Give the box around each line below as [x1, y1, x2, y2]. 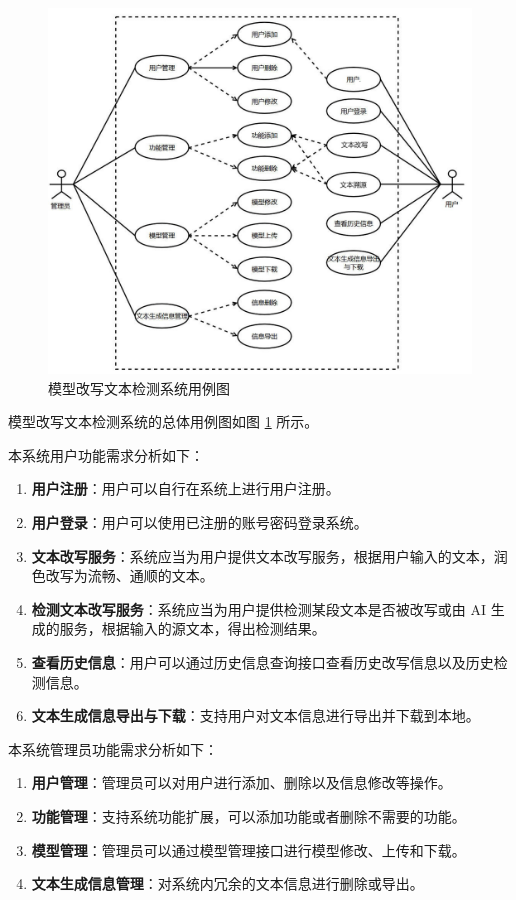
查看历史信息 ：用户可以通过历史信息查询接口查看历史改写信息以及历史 [31, 651, 494, 672]
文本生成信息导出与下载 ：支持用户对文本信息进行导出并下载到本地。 [31, 705, 480, 726]
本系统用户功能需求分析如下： [8, 444, 204, 465]
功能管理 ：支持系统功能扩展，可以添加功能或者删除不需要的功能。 [31, 805, 466, 826]
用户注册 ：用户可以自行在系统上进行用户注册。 [31, 478, 340, 499]
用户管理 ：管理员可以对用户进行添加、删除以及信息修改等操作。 [31, 772, 452, 793]
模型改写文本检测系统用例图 [48, 377, 230, 398]
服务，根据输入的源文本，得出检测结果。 [59, 618, 326, 639]
